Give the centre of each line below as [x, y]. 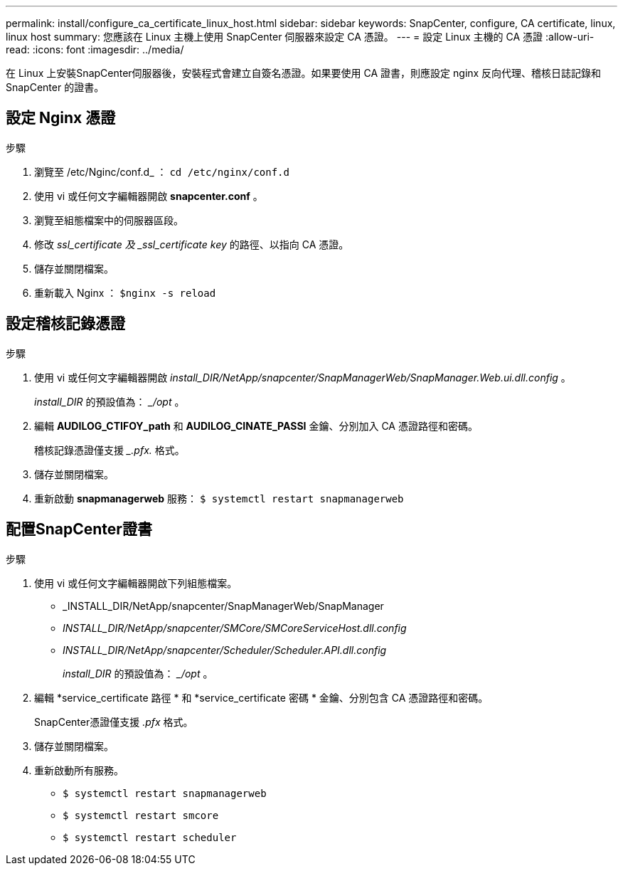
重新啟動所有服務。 [79, 770]
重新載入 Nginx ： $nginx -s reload [125, 292]
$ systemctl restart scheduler [150, 837]
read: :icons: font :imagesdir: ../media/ [95, 49]
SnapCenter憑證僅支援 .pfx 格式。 [114, 722]
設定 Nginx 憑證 [61, 118]
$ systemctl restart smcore [141, 815]
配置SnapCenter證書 [79, 529]
